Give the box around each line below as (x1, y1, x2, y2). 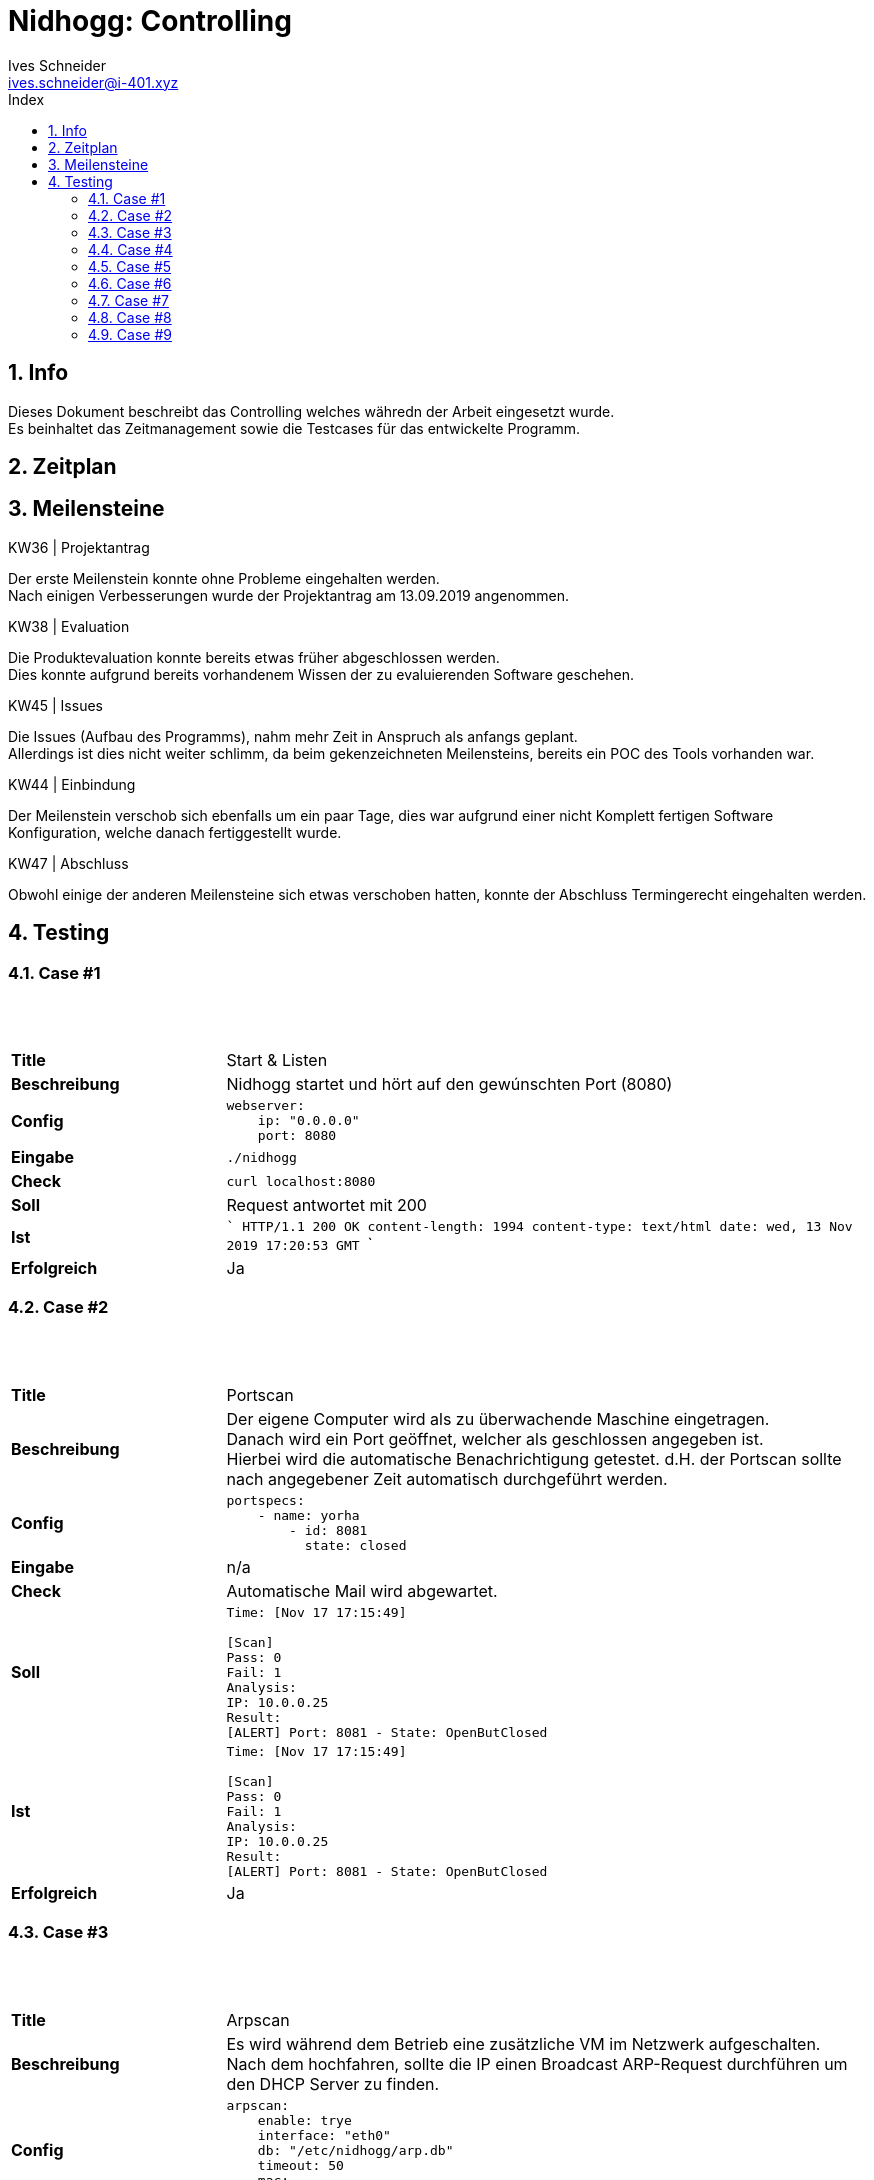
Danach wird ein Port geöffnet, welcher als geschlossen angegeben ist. (226, 1428, 764, 1449)
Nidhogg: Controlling (8, 4, 292, 38)
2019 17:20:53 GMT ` (226, 1234, 373, 1255)
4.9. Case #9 (88, 325, 172, 343)
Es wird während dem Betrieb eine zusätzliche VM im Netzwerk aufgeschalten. (226, 2033, 821, 2054)
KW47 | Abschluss (8, 854, 129, 872)
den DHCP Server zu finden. (226, 2073, 440, 2094)
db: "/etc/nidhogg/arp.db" (257, 2142, 454, 2158)
